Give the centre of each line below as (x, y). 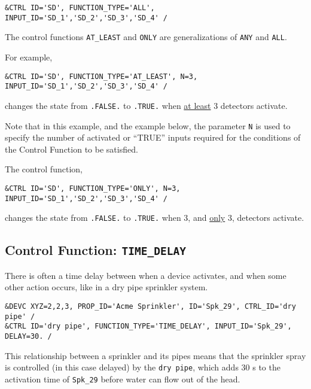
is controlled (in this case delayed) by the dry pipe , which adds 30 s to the (143, 367)
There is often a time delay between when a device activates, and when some (146, 275)
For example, (29, 57)
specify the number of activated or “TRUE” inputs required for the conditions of (153, 137)
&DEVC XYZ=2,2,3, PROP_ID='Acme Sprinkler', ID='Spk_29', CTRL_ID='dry (150, 306)
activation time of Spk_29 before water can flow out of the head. (123, 379)
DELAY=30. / (28, 336)
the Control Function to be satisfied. (71, 149)
